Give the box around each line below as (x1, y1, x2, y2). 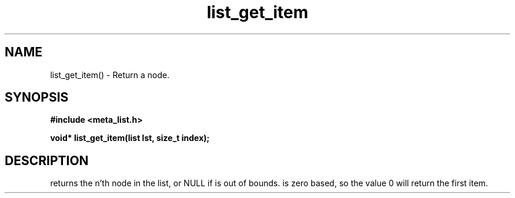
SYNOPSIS (5, 90, 69, 105)
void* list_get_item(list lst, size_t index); (50, 133, 210, 143)
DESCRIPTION (5, 153, 89, 168)
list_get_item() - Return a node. (50, 69, 170, 80)
